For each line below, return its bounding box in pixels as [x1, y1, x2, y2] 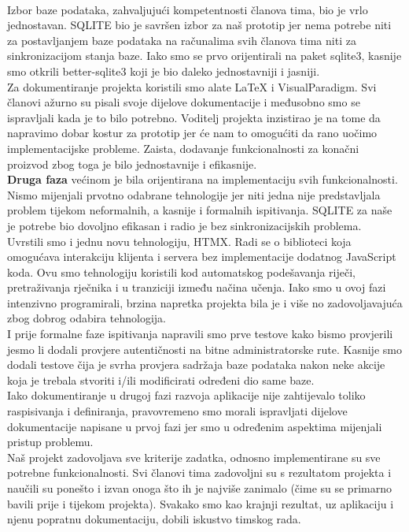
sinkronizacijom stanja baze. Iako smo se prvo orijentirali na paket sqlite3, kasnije [7, 47, 402, 64]
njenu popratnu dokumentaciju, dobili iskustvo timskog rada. [7, 511, 301, 527]
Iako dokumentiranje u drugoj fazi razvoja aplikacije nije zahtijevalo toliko [7, 387, 366, 404]
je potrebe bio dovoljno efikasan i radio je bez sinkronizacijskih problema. [7, 217, 362, 233]
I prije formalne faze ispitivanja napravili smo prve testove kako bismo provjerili [7, 326, 393, 342]
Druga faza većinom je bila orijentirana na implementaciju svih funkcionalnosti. [7, 171, 398, 188]
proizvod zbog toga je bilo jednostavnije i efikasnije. [7, 155, 257, 172]
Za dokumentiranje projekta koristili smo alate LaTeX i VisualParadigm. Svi [7, 78, 377, 95]
